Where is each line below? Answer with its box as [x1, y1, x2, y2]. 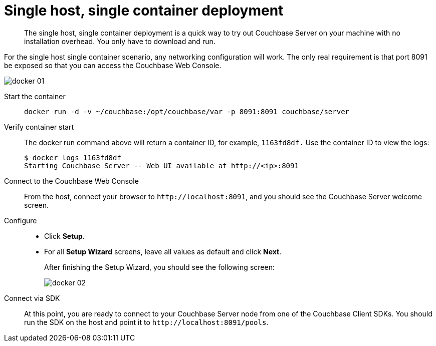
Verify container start [4, 122, 74, 131]
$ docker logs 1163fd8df [24, 153, 121, 162]
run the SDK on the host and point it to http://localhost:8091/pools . [24, 317, 269, 326]
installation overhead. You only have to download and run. [24, 37, 215, 46]
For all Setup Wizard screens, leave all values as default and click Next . [44, 247, 282, 256]
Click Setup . [44, 231, 85, 240]
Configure [4, 216, 37, 225]
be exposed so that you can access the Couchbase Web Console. [4, 61, 222, 70]
